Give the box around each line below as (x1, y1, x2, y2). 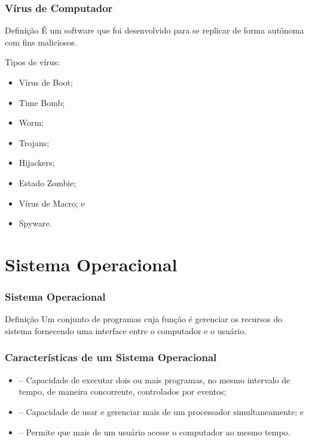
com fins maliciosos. (5, 35, 77, 48)
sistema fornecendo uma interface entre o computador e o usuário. (5, 324, 247, 337)
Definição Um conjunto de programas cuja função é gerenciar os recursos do (5, 313, 283, 325)
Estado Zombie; (19, 176, 77, 189)
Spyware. (19, 217, 52, 229)
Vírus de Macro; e (19, 196, 85, 209)
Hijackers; (19, 156, 55, 169)
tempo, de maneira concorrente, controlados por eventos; (19, 385, 227, 398)
